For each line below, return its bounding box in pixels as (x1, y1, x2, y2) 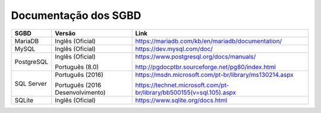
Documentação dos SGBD (11, 9, 141, 22)
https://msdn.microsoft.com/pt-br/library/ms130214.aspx (135, 70, 294, 79)
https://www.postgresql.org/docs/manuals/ (135, 52, 256, 60)
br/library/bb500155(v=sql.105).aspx (135, 88, 237, 96)
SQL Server (14, 79, 47, 88)
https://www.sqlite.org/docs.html (135, 96, 228, 104)
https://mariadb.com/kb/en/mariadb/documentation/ (135, 37, 282, 45)
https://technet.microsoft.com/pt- (135, 80, 229, 89)
